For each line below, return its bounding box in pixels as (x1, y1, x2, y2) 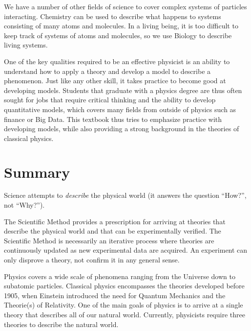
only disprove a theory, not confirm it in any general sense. (4, 255, 180, 264)
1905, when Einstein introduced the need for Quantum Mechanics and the (4, 290, 226, 300)
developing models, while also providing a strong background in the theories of (4, 123, 239, 134)
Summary (4, 162, 70, 182)
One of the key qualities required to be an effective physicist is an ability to (4, 56, 230, 66)
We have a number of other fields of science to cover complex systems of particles (4, 1, 247, 11)
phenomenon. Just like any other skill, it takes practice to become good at (4, 75, 226, 86)
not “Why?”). (4, 200, 45, 210)
